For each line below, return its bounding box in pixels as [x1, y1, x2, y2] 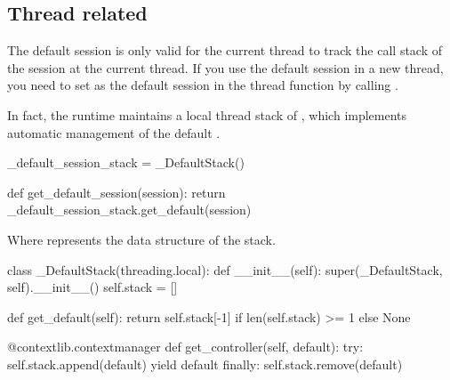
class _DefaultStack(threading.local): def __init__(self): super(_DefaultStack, [7, 260, 443, 279]
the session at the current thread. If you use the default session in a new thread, [7, 58, 444, 77]
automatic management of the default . [7, 123, 221, 141]
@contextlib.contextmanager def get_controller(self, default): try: [7, 337, 364, 356]
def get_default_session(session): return [7, 182, 226, 201]
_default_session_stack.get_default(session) [7, 200, 252, 219]
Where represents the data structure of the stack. [7, 230, 276, 248]
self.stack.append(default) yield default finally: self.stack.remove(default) [7, 354, 403, 373]
